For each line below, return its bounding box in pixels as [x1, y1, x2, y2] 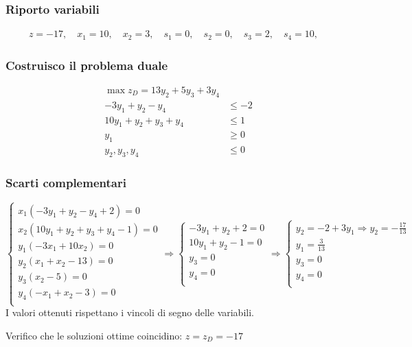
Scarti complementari [5, 173, 126, 191]
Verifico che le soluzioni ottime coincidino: [5, 328, 183, 342]
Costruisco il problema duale [5, 56, 168, 73]
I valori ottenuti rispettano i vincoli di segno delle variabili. [5, 305, 254, 320]
